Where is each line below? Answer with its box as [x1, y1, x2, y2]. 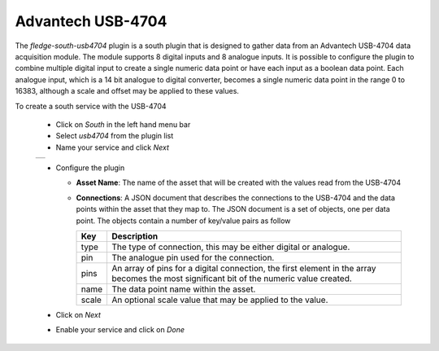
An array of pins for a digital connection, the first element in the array [111, 263, 377, 274]
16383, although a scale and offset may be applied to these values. [15, 86, 240, 96]
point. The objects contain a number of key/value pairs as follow [76, 216, 291, 226]
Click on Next [55, 310, 102, 320]
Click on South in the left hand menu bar [55, 119, 191, 129]
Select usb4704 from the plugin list [55, 131, 174, 141]
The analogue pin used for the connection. [111, 252, 275, 264]
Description [111, 230, 159, 242]
